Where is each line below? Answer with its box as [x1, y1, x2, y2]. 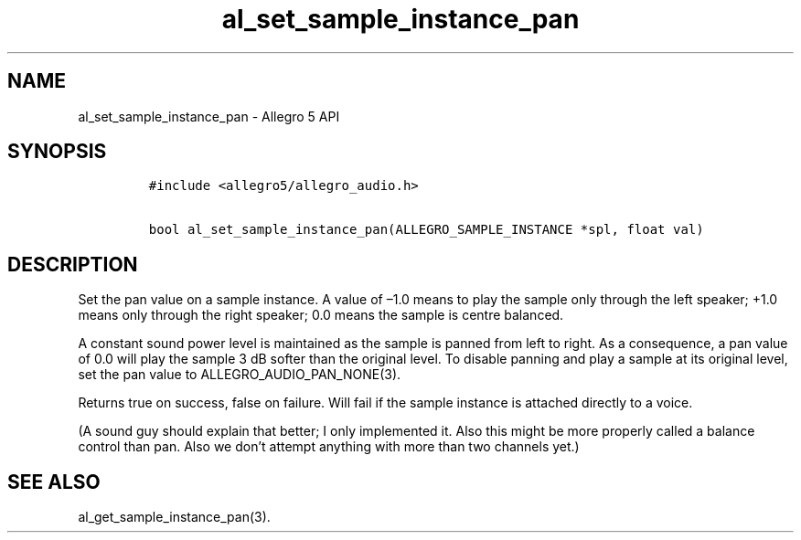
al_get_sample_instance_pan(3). [78, 509, 271, 525]
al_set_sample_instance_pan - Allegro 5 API [78, 108, 340, 124]
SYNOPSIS [7, 140, 107, 164]
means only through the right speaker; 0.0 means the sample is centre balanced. [78, 307, 564, 323]
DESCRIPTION [7, 252, 138, 276]
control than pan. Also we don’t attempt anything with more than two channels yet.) [78, 439, 580, 455]
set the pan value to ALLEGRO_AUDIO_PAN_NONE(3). [78, 366, 401, 383]
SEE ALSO [7, 470, 101, 493]
